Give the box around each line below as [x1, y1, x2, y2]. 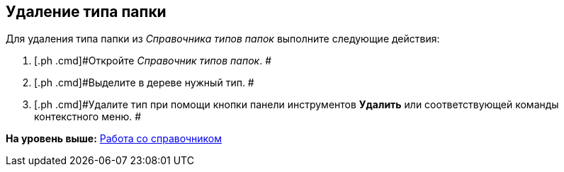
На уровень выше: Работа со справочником [6, 132, 222, 145]
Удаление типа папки [6, 3, 167, 21]
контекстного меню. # [34, 110, 142, 123]
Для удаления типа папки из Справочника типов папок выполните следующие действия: [6, 33, 440, 45]
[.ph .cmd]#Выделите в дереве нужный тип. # [34, 76, 254, 89]
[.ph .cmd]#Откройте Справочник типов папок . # [34, 55, 271, 67]
